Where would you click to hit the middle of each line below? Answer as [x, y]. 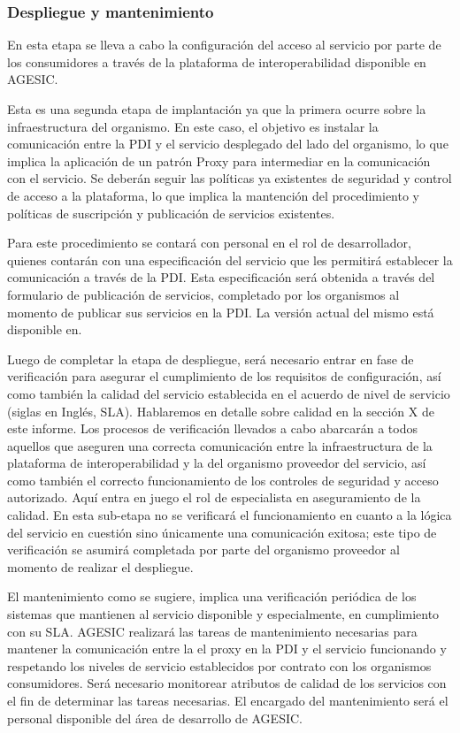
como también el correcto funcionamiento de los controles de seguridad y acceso [223, 480]
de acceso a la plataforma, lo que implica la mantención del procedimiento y [214, 195]
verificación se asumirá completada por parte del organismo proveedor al [203, 550]
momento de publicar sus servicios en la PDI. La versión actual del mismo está [221, 312]
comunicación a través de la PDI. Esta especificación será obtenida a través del [221, 277]
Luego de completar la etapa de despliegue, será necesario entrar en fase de [211, 359]
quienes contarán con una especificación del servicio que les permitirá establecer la [230, 260]
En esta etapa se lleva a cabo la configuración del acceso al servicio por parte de [224, 45]
